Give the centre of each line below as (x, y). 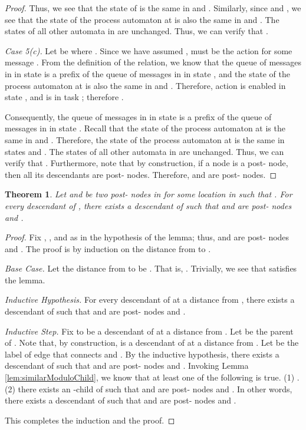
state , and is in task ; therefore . (64, 97)
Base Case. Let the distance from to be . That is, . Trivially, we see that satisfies (151, 268)
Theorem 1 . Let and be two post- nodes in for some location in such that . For (149, 194)
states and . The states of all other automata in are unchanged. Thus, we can (144, 151)
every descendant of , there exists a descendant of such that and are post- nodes (148, 205)
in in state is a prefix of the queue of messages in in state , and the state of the (147, 73)
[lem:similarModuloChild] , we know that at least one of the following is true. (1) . (152, 377)
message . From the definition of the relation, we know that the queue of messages (153, 62)
